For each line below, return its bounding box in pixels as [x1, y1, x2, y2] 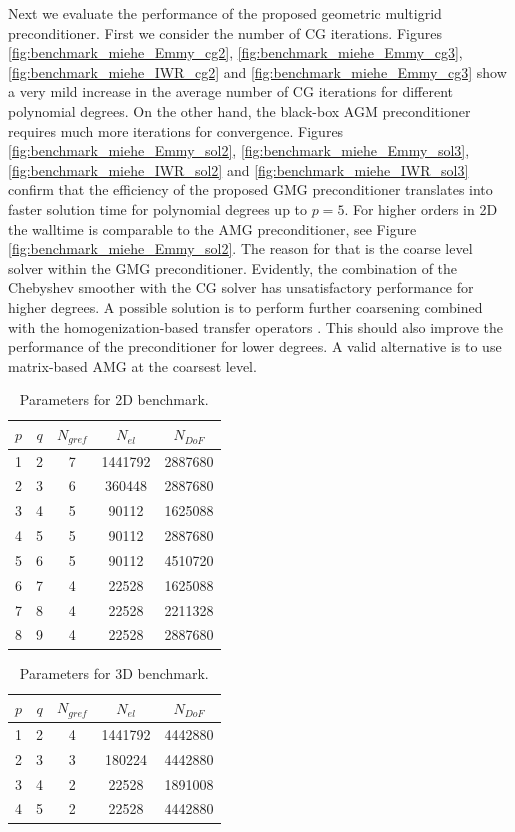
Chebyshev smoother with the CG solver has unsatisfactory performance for [8, 277, 474, 298]
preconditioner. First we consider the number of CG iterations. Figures [8, 22, 442, 43]
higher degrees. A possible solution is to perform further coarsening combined [8, 296, 483, 317]
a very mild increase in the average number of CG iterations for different [8, 81, 454, 102]
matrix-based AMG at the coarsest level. [8, 355, 257, 376]
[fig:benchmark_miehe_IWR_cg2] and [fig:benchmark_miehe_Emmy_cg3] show [8, 61, 507, 82]
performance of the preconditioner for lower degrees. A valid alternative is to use [8, 336, 502, 357]
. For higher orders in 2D [344, 198, 498, 219]
